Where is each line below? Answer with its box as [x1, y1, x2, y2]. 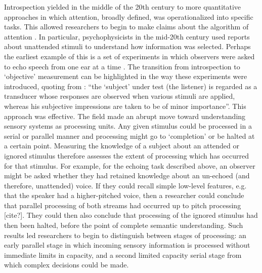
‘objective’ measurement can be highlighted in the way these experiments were [4, 71, 247, 82]
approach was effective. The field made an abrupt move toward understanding [4, 110, 246, 121]
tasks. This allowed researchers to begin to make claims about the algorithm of [4, 21, 249, 32]
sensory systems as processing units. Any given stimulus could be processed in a [4, 121, 252, 131]
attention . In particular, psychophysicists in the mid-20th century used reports [4, 31, 250, 42]
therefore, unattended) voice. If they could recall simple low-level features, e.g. [4, 180, 247, 190]
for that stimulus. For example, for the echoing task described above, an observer [4, 160, 255, 171]
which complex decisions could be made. [4, 259, 129, 270]
